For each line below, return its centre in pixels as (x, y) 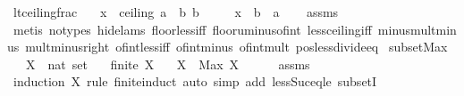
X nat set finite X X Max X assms (168, 64)
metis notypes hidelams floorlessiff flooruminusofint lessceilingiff (192, 29)
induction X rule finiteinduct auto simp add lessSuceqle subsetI (195, 81)
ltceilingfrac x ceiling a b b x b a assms (176, 12)
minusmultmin (417, 29)
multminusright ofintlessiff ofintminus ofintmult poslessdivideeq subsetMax (236, 47)
